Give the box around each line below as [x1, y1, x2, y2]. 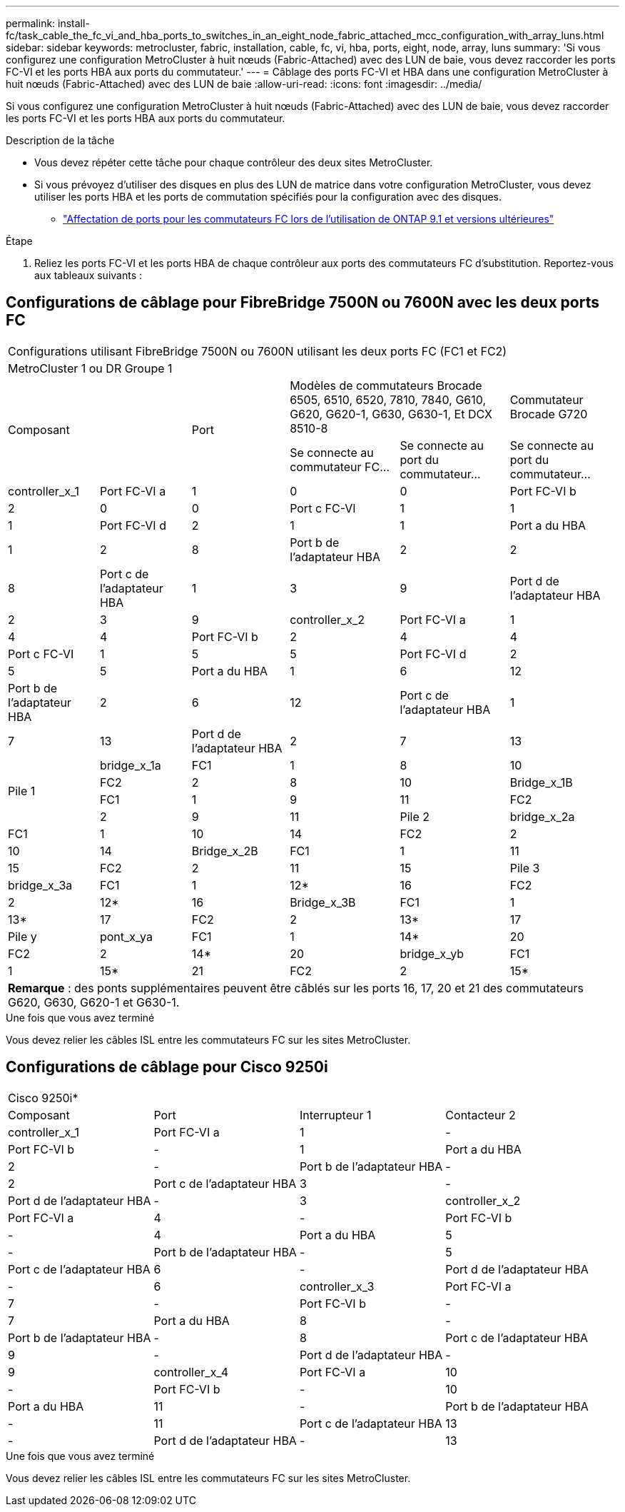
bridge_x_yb [400, 946, 464, 961]
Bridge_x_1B [509, 775, 573, 790]
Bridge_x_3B [290, 894, 356, 909]
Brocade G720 [509, 406, 588, 421]
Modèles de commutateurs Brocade [290, 378, 482, 393]
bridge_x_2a [509, 809, 575, 824]
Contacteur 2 [445, 1107, 516, 1122]
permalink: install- [6, 17, 90, 29]
